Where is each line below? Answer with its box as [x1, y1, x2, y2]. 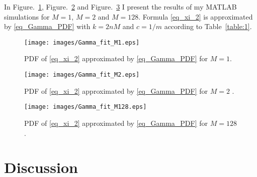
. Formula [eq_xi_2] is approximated [138, 11, 253, 22]
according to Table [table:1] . [164, 21, 252, 32]
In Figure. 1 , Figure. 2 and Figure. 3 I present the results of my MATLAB [4, 2, 237, 12]
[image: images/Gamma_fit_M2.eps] [24, 71, 140, 79]
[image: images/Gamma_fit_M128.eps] [24, 103, 147, 111]
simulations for [4, 11, 50, 22]
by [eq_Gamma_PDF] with [4, 21, 91, 32]
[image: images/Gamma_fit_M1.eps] [24, 39, 140, 46]
